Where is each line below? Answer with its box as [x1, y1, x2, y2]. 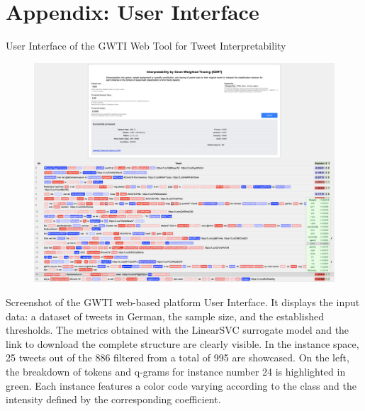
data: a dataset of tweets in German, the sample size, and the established [6, 308, 324, 323]
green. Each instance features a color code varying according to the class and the [6, 378, 356, 393]
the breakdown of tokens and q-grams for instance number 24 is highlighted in [6, 364, 346, 378]
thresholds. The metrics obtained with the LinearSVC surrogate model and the [6, 322, 349, 337]
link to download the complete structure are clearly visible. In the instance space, [6, 336, 359, 351]
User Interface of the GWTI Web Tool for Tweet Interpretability [6, 38, 286, 53]
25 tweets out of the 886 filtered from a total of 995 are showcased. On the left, [6, 350, 349, 365]
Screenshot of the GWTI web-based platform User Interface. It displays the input [6, 295, 360, 310]
